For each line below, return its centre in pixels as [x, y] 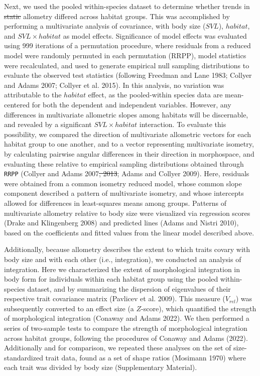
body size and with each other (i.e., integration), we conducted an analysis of [123, 259]
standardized [24, 357]
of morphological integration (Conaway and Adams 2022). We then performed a [127, 318]
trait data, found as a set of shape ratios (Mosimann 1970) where [146, 357]
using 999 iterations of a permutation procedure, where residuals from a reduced [127, 45]
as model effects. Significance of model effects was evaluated [155, 35]
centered [17, 104]
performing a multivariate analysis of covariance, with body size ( [105, 26]
